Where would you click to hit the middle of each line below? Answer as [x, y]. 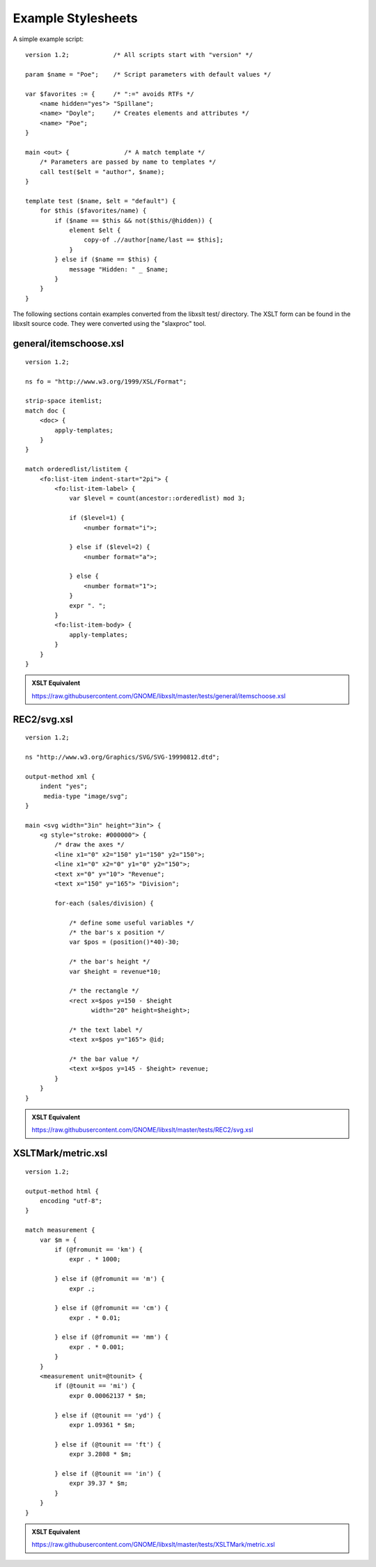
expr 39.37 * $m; [99, 1483]
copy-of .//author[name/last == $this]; [154, 240]
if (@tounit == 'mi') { [95, 1386]
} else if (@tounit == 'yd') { [108, 1415]
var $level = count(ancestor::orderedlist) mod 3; [157, 498]
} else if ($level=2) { [110, 547]
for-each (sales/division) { [104, 903]
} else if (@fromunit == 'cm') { [111, 1308]
